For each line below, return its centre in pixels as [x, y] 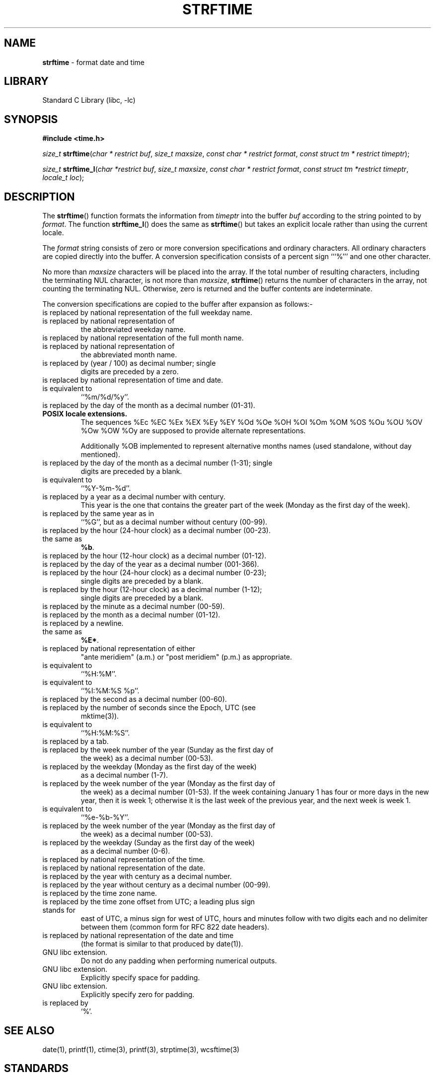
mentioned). [101, 455]
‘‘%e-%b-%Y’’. [105, 817]
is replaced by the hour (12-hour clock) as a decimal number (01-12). [154, 556]
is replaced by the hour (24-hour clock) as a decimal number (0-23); [154, 573]
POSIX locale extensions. [85, 414]
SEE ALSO [29, 1030]
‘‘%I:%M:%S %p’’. [110, 691]
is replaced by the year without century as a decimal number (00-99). [156, 885]
